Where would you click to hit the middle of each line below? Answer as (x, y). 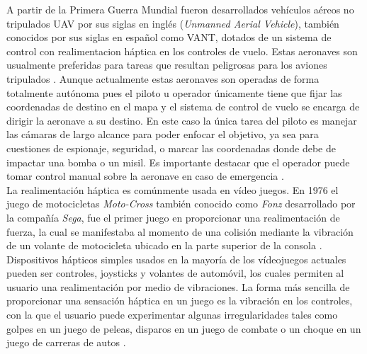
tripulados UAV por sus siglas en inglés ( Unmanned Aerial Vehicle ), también (173, 23)
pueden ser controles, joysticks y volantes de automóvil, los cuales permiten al (175, 273)
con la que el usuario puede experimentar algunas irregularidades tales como (172, 315)
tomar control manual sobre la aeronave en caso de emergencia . (145, 176)
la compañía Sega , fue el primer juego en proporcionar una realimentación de (173, 217)
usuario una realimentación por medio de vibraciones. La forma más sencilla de (178, 286)
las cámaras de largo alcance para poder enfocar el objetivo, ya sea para (163, 134)
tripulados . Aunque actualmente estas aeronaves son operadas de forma (163, 78)
